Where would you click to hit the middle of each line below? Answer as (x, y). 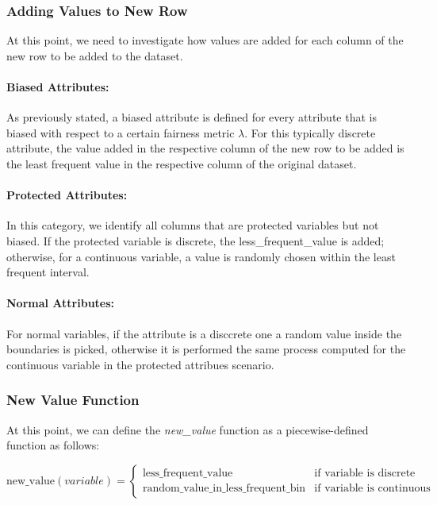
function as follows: (53, 445)
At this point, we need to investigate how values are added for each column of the (205, 40)
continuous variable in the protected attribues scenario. (140, 364)
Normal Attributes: (61, 303)
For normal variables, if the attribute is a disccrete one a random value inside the (204, 333)
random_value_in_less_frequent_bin (224, 489)
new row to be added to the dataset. (95, 55)
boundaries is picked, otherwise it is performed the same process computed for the (206, 349)
